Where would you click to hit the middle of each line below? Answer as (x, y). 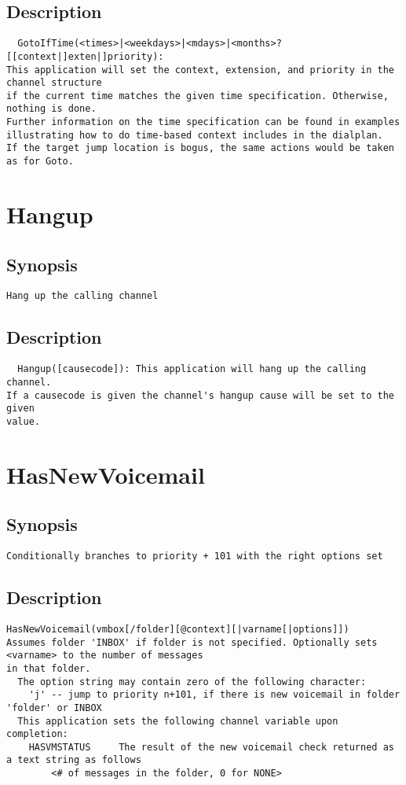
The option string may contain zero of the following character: (192, 682)
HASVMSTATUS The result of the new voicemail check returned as (211, 747)
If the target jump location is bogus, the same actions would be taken (200, 148)
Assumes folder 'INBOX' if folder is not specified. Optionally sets (192, 642)
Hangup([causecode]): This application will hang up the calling (192, 369)
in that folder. (49, 668)
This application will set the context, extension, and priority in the (200, 70)
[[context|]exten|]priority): (85, 56)
